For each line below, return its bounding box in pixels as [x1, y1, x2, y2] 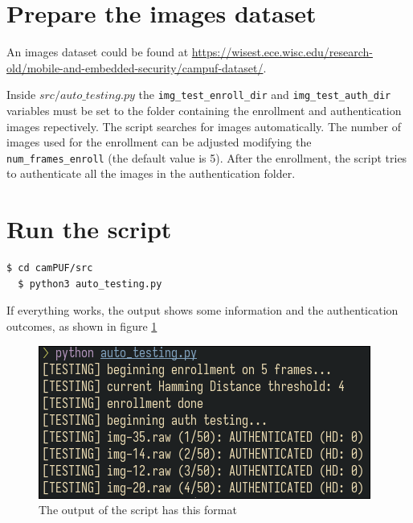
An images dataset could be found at [6, 43, 189, 60]
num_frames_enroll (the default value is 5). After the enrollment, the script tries [6, 149, 407, 166]
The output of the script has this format [39, 501, 237, 518]
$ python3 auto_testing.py [18, 278, 162, 290]
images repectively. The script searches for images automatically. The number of [6, 117, 401, 134]
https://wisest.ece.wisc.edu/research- [191, 43, 373, 60]
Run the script [6, 212, 172, 245]
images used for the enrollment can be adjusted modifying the [6, 134, 312, 150]
